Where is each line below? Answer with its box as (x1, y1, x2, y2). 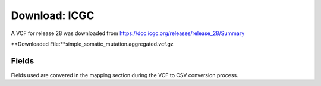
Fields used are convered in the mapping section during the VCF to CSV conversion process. (11, 71, 238, 78)
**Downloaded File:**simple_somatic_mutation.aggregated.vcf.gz (11, 40, 174, 47)
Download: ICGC (11, 9, 95, 22)
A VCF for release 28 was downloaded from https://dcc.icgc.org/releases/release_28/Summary (11, 30, 245, 37)
